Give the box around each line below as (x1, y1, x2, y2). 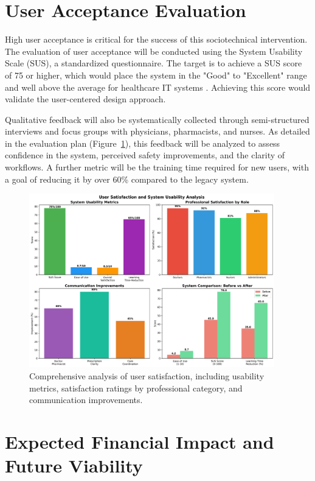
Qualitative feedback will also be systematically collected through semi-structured (5, 113, 310, 125)
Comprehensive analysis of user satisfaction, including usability (29, 370, 265, 382)
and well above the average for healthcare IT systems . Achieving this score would (5, 80, 311, 93)
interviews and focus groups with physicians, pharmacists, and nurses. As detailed (5, 125, 310, 138)
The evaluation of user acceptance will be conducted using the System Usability (5, 44, 303, 57)
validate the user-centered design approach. (5, 93, 166, 105)
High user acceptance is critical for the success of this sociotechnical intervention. (5, 33, 308, 46)
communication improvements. (29, 393, 143, 406)
